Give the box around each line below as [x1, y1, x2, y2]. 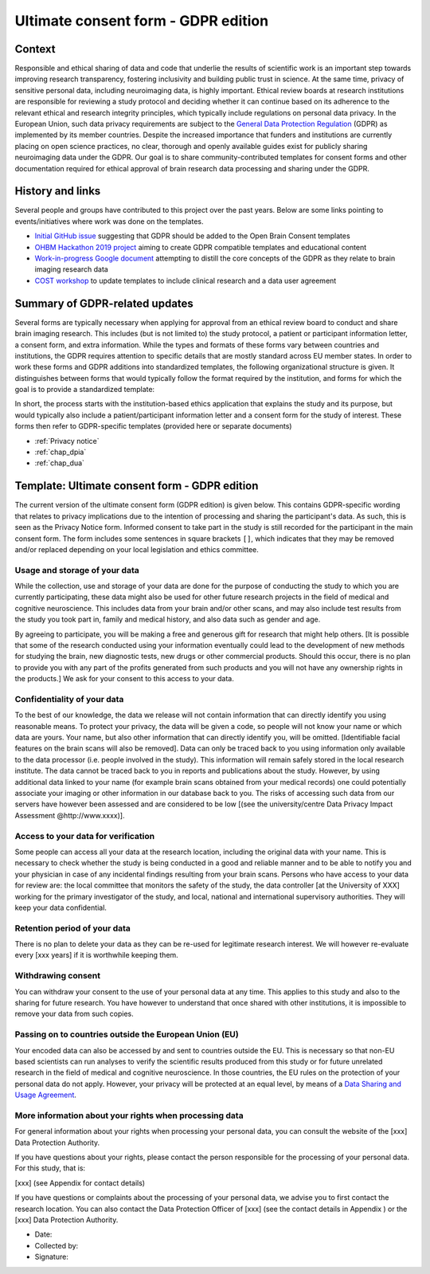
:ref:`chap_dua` [34, 458, 85, 468]
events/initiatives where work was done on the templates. [14, 216, 204, 226]
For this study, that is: [14, 1163, 86, 1173]
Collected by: [34, 1241, 79, 1250]
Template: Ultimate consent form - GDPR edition [14, 479, 259, 493]
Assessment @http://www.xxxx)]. [14, 810, 125, 820]
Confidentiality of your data [14, 693, 124, 704]
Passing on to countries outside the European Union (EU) [14, 1029, 239, 1040]
